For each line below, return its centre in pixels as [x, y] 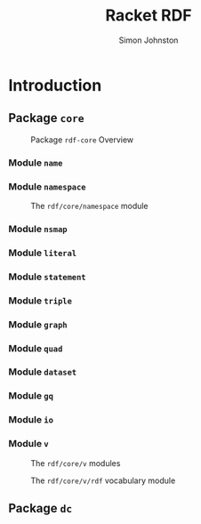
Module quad [36, 348]
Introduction [55, 85]
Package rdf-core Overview [82, 140]
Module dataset [43, 372]
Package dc [40, 508]
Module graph [38, 324]
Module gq [31, 396]
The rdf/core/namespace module [89, 206]
